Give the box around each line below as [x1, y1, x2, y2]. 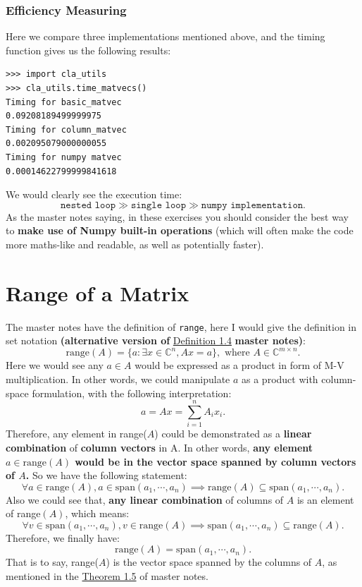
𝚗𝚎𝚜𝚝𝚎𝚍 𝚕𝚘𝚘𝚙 [60, 200, 116, 210]
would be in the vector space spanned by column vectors [75, 454, 356, 468]
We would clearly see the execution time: [6, 187, 182, 202]
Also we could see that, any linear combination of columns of [6, 492, 284, 507]
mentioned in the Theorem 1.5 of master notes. [6, 569, 208, 583]
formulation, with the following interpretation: [32, 385, 232, 400]
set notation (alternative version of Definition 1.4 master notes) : [6, 333, 306, 348]
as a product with [242, 372, 318, 386]
